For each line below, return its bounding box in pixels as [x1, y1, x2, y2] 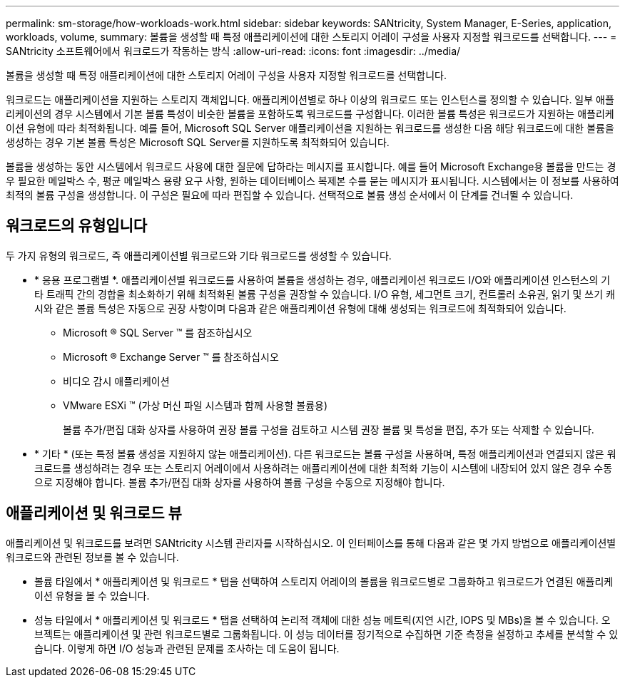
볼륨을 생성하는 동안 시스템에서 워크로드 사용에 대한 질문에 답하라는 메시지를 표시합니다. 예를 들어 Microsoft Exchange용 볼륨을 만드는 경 [6, 160, 616, 173]
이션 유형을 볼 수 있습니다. [34, 589, 150, 602]
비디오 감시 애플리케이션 [63, 374, 170, 387]
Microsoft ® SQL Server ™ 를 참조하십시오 [63, 326, 253, 339]
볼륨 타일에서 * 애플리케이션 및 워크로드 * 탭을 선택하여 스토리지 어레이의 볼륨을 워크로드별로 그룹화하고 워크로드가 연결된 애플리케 [34, 575, 614, 587]
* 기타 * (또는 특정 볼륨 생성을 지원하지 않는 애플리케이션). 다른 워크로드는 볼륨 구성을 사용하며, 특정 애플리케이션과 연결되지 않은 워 [34, 447, 616, 460]
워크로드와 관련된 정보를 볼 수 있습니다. [6, 550, 179, 563]
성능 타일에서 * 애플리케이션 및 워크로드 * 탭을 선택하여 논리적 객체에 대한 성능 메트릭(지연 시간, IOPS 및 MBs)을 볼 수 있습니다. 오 [34, 613, 611, 626]
